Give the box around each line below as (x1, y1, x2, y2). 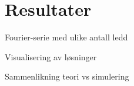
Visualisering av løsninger (5, 50, 97, 63)
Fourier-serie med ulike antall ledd (5, 31, 128, 43)
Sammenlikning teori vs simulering (5, 70, 129, 82)
